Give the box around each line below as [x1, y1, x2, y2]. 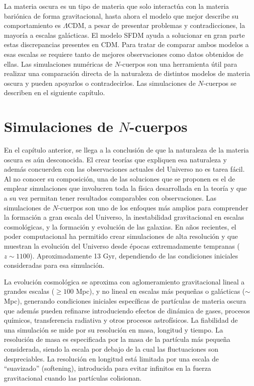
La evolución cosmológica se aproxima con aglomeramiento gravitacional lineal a [4, 276, 245, 286]
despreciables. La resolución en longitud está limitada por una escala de [4, 353, 219, 363]
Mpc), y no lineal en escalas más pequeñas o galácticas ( [76, 286, 245, 296]
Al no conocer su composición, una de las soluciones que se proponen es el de [4, 173, 235, 183]
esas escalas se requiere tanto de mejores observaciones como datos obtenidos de [4, 49, 244, 59]
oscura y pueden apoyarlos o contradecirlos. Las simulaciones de [4, 77, 196, 88]
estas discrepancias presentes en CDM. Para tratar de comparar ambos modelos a [4, 39, 249, 50]
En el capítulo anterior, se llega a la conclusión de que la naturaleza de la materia [4, 145, 249, 155]
